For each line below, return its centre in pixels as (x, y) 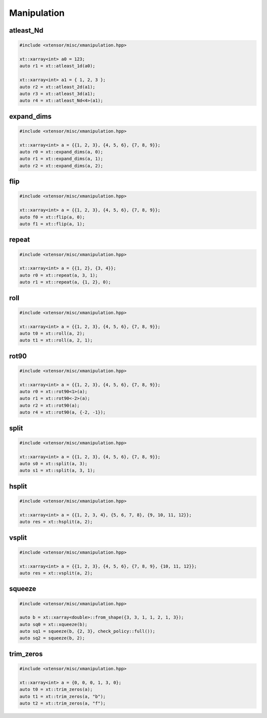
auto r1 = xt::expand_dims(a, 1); (61, 159)
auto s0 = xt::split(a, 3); (53, 463)
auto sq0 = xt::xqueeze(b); (53, 624)
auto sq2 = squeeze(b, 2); (52, 638)
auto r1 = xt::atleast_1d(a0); (58, 66)
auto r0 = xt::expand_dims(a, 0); (61, 152)
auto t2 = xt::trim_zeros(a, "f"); (63, 703)
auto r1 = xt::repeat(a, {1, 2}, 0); (65, 282)
